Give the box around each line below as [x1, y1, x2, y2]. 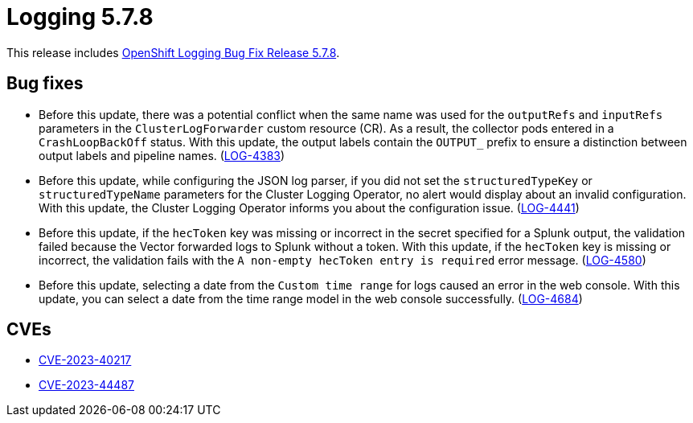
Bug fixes [6, 73, 84, 94]
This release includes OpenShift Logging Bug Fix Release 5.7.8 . [6, 45, 340, 60]
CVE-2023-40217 [39, 353, 132, 368]
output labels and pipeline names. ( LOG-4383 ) [39, 148, 285, 162]
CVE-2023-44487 [39, 378, 134, 392]
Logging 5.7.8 [6, 3, 154, 31]
